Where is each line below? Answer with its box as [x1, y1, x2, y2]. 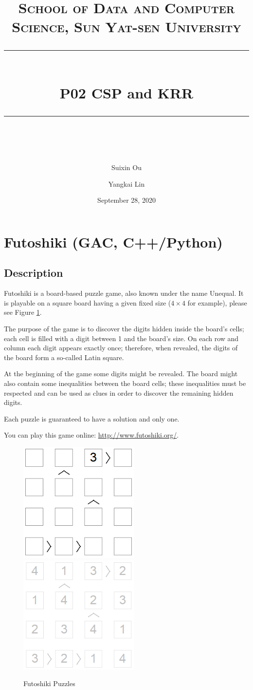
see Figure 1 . [4, 307, 42, 317]
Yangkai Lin [108, 178, 145, 189]
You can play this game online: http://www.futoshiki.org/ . [4, 430, 179, 440]
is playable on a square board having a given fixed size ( [4, 297, 171, 307]
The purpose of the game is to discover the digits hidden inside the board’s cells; [4, 324, 244, 334]
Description [4, 265, 63, 280]
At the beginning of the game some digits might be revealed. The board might [4, 368, 238, 379]
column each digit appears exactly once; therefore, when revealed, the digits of [4, 343, 238, 353]
